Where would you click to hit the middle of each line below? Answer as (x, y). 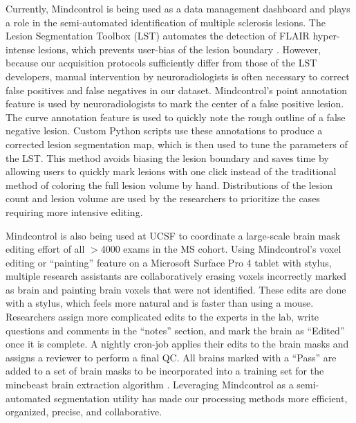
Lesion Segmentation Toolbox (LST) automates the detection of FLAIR (158, 36)
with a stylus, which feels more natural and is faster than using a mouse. (160, 303)
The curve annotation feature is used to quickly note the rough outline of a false (176, 117)
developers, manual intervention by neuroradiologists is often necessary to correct (178, 76)
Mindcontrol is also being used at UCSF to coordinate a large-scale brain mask (173, 235)
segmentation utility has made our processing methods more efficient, (200, 398)
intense (20, 49)
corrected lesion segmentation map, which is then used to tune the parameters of (177, 144)
